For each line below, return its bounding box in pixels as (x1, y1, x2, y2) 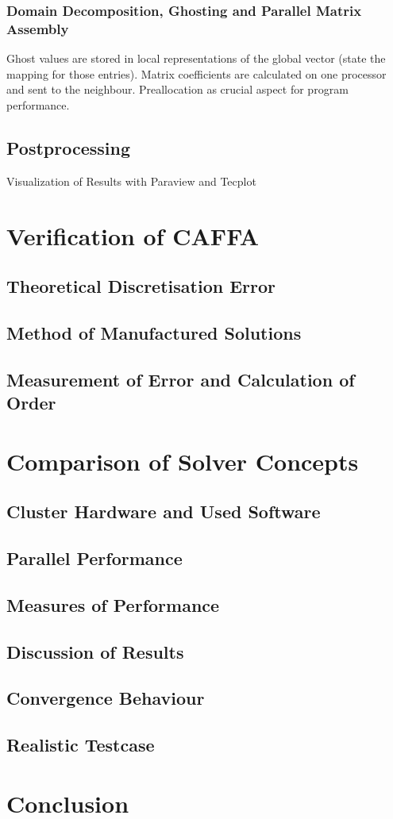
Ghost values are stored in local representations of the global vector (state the (6, 50, 386, 67)
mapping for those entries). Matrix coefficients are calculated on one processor (6, 65, 387, 82)
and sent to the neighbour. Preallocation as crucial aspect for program (6, 81, 349, 98)
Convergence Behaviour (6, 686, 205, 710)
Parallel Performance (6, 545, 183, 570)
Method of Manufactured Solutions (6, 320, 302, 344)
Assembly (6, 18, 69, 38)
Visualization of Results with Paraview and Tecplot (6, 172, 256, 189)
